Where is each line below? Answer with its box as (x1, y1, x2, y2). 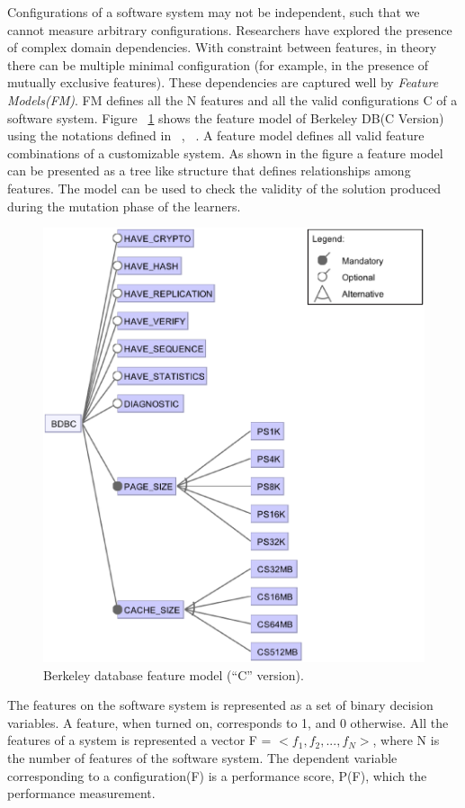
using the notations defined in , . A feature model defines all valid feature (7, 126, 425, 145)
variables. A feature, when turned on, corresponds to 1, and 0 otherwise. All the (7, 713, 449, 732)
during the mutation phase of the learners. (7, 196, 241, 215)
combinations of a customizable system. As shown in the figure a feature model (7, 143, 443, 162)
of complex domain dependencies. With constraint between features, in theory (7, 38, 437, 57)
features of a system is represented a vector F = (7, 731, 272, 750)
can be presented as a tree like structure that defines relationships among (7, 161, 411, 180)
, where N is (372, 731, 440, 750)
